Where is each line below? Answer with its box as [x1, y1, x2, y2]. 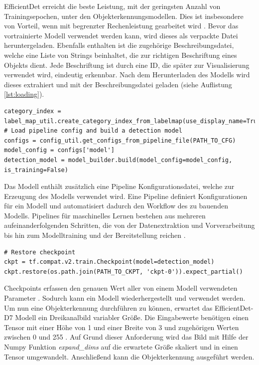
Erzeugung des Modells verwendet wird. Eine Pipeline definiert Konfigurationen [4, 190, 248, 201]
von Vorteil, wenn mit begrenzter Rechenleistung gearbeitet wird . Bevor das [4, 20, 239, 31]
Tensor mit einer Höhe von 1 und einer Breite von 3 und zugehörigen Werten [4, 322, 239, 332]
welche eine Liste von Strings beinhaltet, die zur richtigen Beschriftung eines [4, 49, 237, 60]
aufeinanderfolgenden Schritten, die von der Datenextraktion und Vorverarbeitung [4, 220, 255, 230]
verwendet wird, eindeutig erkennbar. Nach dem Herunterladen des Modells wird [4, 69, 250, 80]
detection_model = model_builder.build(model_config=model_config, [4, 156, 233, 164]
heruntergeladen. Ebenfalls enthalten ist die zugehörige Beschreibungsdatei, [4, 40, 234, 50]
